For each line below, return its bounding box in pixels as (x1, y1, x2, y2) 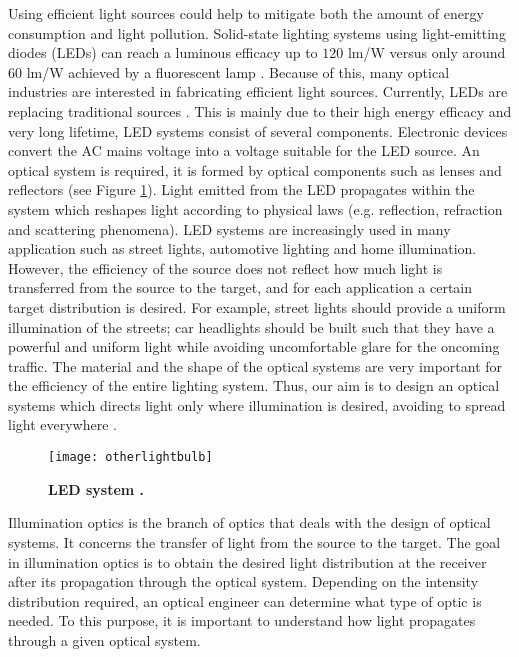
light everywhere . (8, 414, 117, 435)
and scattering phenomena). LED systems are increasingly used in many (8, 218, 451, 239)
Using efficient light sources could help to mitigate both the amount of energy (8, 3, 484, 23)
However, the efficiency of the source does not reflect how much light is (8, 257, 443, 278)
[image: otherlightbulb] (48, 450, 213, 465)
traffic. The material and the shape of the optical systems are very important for (8, 355, 503, 376)
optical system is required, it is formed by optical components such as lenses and (8, 159, 502, 180)
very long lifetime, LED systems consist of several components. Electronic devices (8, 120, 508, 141)
